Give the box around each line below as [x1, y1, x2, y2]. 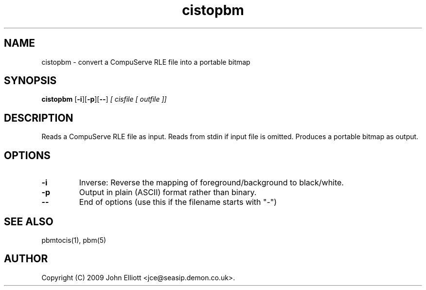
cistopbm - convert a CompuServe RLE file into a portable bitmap [41, 57, 250, 66]
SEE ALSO [4, 215, 53, 228]
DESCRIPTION [4, 111, 73, 124]
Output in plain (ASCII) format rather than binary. [79, 187, 257, 198]
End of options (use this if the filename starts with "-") [79, 197, 277, 207]
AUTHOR [4, 253, 48, 265]
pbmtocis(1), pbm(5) [41, 236, 106, 244]
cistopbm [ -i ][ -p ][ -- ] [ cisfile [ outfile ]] [41, 95, 167, 104]
